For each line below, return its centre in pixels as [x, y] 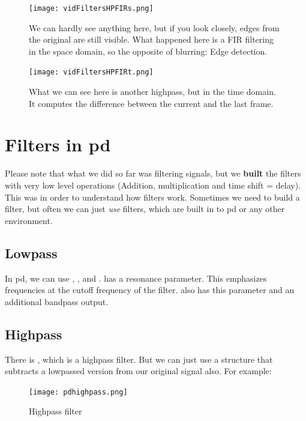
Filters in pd [58, 144]
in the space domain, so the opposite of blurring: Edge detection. [148, 51]
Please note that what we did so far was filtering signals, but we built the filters [153, 173]
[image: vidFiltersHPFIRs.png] [91, 8]
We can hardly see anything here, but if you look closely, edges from [154, 27]
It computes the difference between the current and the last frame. [151, 103]
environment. [29, 220]
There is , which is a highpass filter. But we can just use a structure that [139, 359]
